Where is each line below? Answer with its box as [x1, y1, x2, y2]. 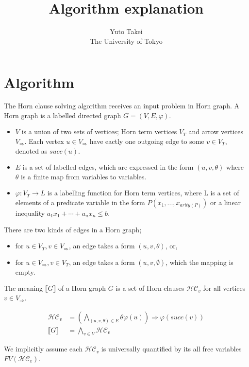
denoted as [15, 145, 48, 156]
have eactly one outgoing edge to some [89, 136, 204, 146]
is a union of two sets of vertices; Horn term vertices [21, 126, 177, 137]
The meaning [4, 283, 43, 293]
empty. [15, 266, 35, 277]
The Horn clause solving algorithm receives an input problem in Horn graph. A [4, 101, 240, 111]
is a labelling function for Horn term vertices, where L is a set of [47, 188, 239, 198]
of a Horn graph [58, 283, 106, 293]
